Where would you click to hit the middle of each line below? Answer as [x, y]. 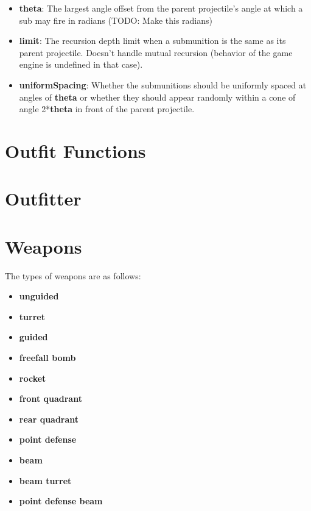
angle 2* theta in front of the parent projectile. [107, 109]
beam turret [45, 480]
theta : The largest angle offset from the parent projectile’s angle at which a [161, 8]
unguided [39, 296]
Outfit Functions [75, 150]
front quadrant [51, 398]
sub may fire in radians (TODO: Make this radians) [116, 20]
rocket [33, 378]
